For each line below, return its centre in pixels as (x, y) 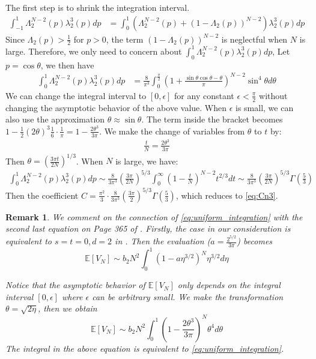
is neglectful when (254, 39)
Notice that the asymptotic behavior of (75, 285)
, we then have (67, 65)
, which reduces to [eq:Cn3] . (227, 195)
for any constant (204, 95)
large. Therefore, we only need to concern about (94, 51)
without (273, 95)
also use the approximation (55, 119)
